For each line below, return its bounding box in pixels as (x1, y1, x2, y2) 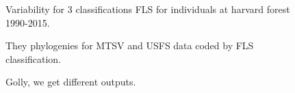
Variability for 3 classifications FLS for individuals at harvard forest (5, 2, 290, 16)
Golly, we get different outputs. (5, 75, 136, 89)
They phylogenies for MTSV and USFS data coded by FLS (5, 38, 254, 53)
